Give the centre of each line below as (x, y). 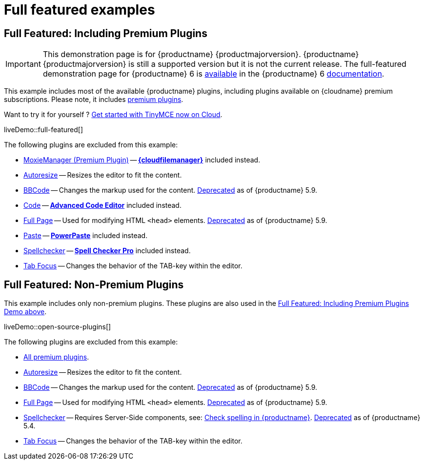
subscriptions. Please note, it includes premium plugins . (94, 100)
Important (23, 64)
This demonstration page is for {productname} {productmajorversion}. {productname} (201, 54)
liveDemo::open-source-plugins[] (58, 327)
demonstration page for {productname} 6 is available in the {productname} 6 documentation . (213, 74)
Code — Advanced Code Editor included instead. (102, 205)
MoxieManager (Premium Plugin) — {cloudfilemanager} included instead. (142, 160)
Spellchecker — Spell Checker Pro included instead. (107, 251)
